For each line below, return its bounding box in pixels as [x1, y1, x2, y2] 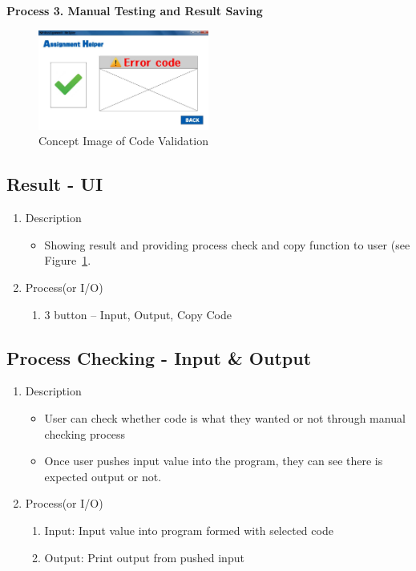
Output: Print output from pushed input [44, 549, 244, 565]
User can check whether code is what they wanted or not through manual [44, 409, 406, 426]
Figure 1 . [44, 252, 91, 269]
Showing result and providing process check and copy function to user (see [44, 236, 410, 253]
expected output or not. [44, 468, 162, 484]
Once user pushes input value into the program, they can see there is [44, 452, 383, 469]
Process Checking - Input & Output [6, 345, 312, 370]
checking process [44, 425, 126, 442]
